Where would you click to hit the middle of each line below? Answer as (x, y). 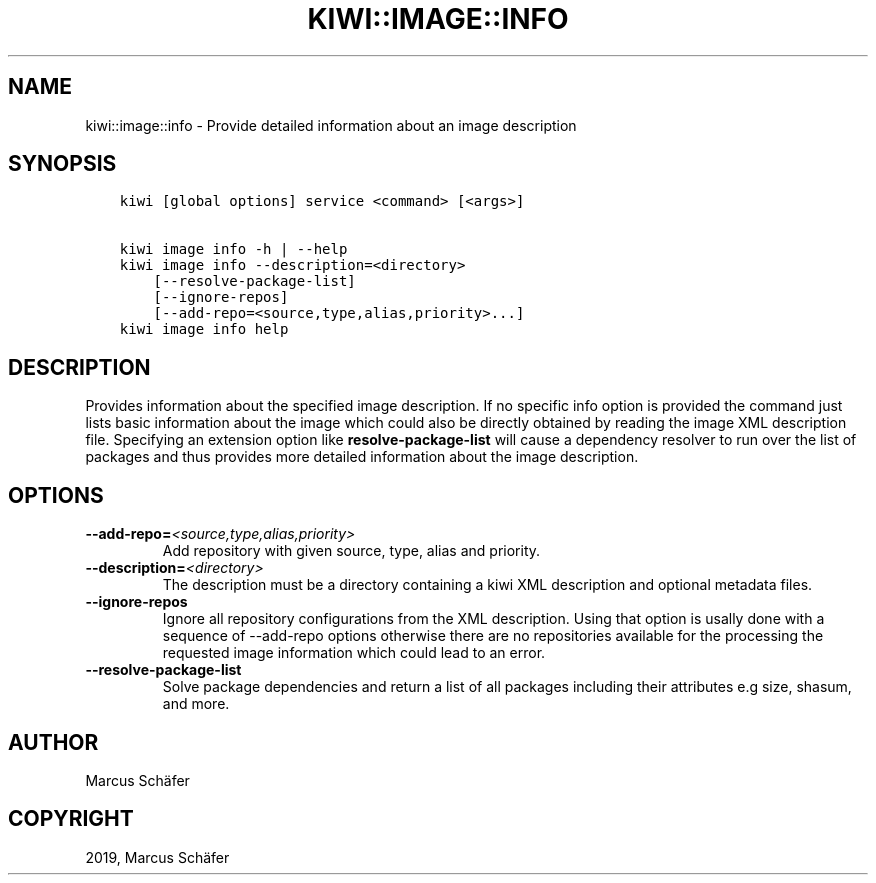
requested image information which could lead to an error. (354, 653)
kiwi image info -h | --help (233, 249)
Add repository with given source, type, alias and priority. (351, 551)
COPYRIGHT (71, 819)
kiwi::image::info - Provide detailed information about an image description (331, 125)
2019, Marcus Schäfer (157, 857)
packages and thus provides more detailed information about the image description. (362, 457)
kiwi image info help (204, 329)
